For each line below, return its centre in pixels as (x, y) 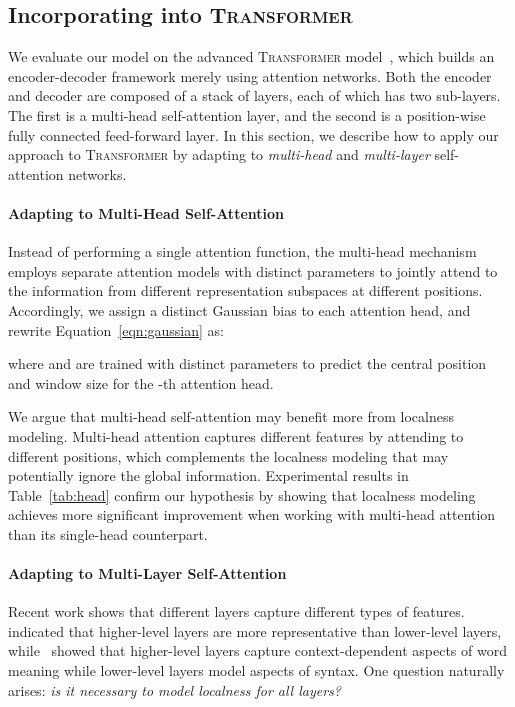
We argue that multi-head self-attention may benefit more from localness (231, 416)
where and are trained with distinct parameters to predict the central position (247, 363)
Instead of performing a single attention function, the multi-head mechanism (242, 251)
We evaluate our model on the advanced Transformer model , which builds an (251, 56)
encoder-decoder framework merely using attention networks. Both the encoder (250, 75)
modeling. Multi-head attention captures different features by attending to (236, 435)
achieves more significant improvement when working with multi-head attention (252, 514)
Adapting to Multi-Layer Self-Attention (147, 573)
